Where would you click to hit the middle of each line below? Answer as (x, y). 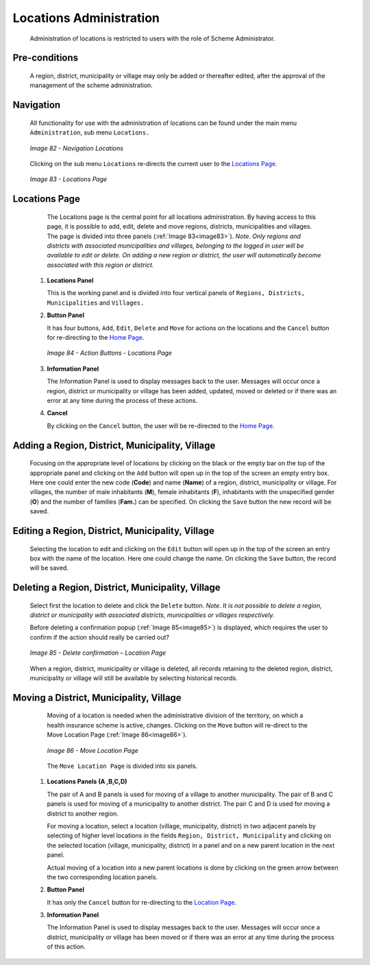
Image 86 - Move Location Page (92, 750)
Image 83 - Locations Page (69, 179)
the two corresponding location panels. (102, 877)
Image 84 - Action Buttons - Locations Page (110, 353)
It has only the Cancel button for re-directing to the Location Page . (141, 902)
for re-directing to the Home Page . (96, 338)
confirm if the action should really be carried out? (99, 637)
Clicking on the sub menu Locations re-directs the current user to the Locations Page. (153, 163)
